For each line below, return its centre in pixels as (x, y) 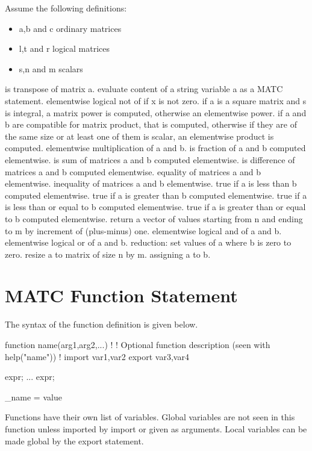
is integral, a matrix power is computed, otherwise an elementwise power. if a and (156, 112)
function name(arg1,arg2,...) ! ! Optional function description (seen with (138, 344)
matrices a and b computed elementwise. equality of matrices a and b (133, 171)
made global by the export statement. (74, 440)
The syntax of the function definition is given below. (101, 324)
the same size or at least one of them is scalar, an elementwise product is (139, 136)
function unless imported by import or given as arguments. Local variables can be (156, 428)
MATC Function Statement (121, 295)
